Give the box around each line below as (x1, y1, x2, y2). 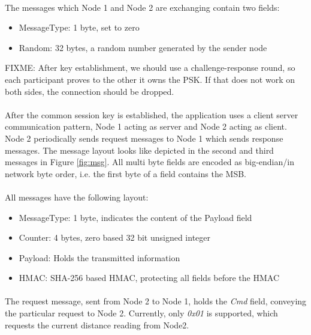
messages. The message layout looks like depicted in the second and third (5, 143, 274, 156)
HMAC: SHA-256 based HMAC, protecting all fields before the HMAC (19, 271, 280, 284)
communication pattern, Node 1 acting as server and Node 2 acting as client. (5, 120, 287, 133)
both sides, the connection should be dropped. (5, 85, 174, 97)
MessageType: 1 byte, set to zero (19, 21, 140, 34)
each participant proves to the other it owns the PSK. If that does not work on (5, 73, 295, 85)
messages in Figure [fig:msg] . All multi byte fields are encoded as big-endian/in (5, 155, 294, 168)
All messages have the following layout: (5, 190, 149, 203)
